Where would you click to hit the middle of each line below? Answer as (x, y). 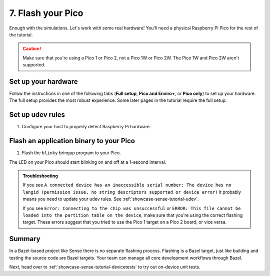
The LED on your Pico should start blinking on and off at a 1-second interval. (88, 162)
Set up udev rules (37, 115)
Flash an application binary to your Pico (72, 141)
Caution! (32, 49)
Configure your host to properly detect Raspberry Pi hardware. (86, 127)
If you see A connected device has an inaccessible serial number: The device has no (127, 185)
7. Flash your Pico (46, 13)
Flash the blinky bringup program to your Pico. (71, 153)
